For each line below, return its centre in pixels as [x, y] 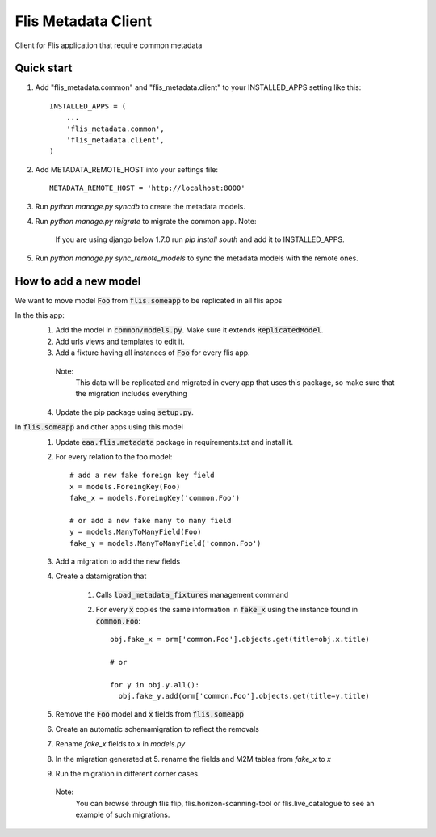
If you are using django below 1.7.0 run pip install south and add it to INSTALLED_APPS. [200, 239]
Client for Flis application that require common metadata [109, 45]
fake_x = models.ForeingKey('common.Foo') [155, 498]
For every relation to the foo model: [114, 456]
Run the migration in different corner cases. [128, 773]
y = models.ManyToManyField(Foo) [136, 532]
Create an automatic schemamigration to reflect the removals [157, 729]
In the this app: [40, 315]
